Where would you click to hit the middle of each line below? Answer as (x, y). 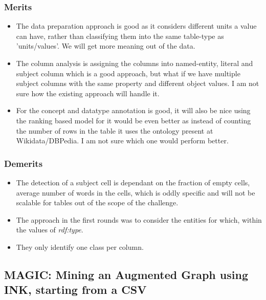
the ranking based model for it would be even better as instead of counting (134, 120)
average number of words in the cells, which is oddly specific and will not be (136, 192)
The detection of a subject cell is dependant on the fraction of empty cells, (133, 182)
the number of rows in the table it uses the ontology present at (115, 130)
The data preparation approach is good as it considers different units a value (136, 26)
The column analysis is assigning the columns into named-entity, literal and (135, 63)
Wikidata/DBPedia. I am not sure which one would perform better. (122, 141)
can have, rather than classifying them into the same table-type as (120, 36)
